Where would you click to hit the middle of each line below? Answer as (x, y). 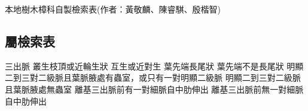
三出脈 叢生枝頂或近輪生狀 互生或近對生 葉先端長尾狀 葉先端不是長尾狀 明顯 (154, 66)
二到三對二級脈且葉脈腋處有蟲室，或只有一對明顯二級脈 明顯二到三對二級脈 (153, 77)
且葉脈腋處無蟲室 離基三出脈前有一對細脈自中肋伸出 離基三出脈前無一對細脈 (154, 89)
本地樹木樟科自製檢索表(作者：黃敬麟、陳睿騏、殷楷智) (113, 9)
